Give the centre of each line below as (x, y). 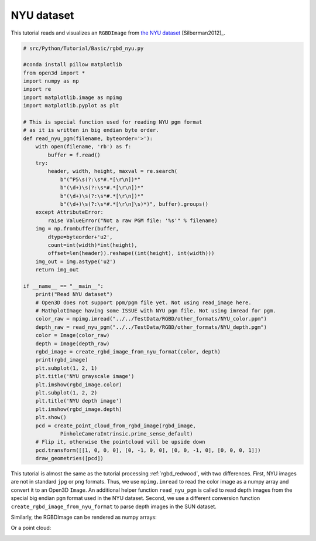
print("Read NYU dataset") (74, 294)
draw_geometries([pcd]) (69, 458)
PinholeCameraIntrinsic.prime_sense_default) (126, 433)
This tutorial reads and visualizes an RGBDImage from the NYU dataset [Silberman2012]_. (118, 33)
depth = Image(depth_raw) (73, 343)
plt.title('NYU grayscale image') (85, 376)
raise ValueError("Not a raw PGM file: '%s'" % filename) (133, 220)
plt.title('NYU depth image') (79, 401)
